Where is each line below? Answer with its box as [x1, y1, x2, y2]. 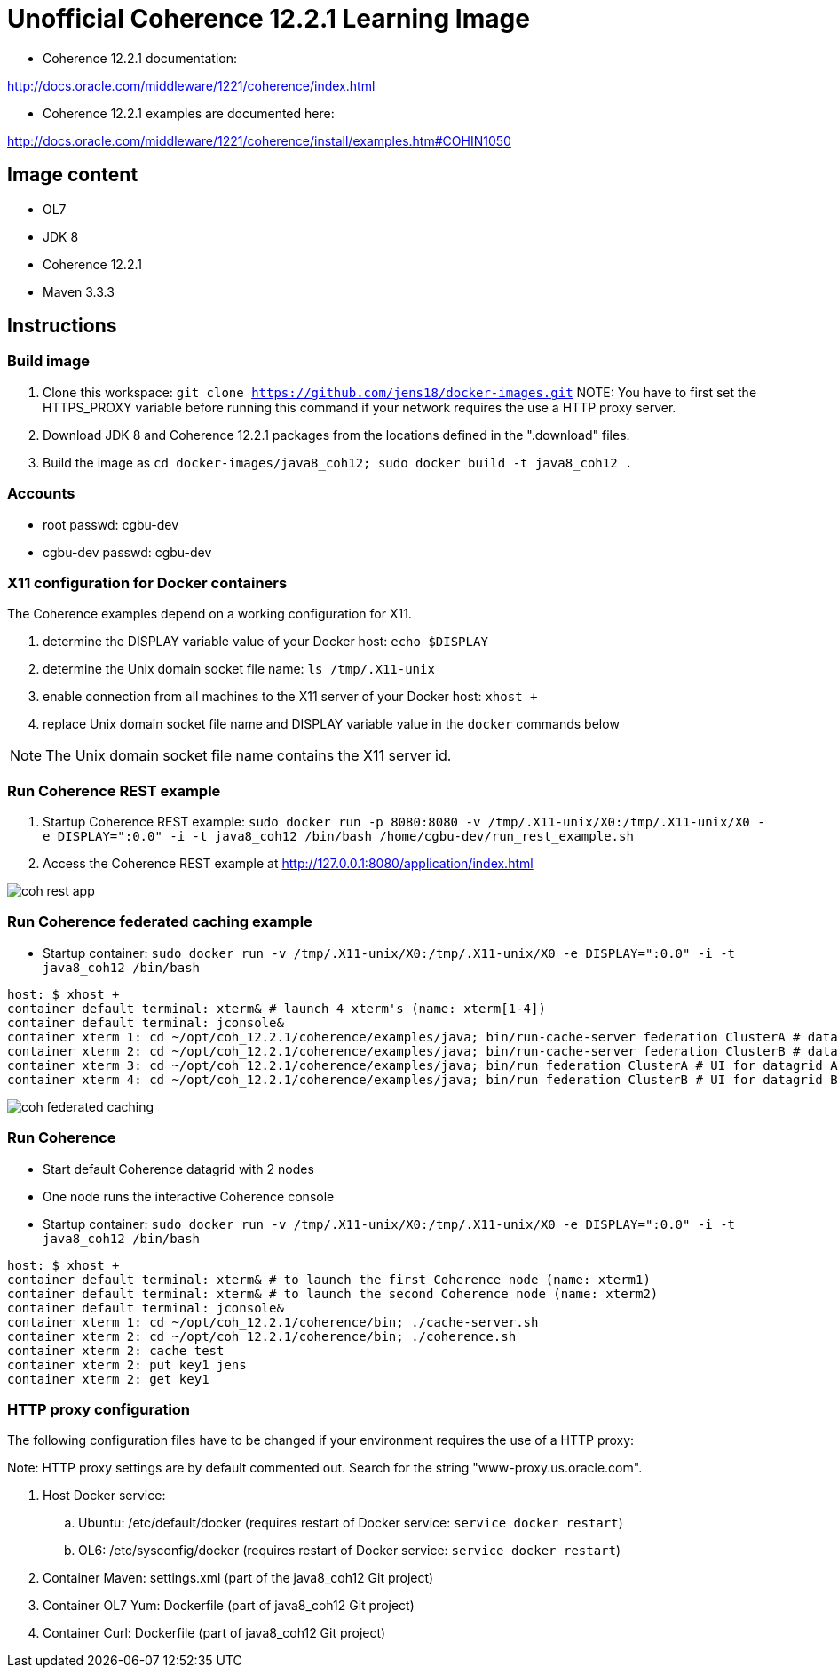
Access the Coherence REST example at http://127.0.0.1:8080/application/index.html [43, 856, 534, 872]
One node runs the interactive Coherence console [43, 1188, 335, 1204]
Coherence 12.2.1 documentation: [43, 50, 238, 66]
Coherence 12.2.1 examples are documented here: [43, 105, 335, 121]
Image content [7, 164, 138, 187]
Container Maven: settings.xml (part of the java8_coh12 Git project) [43, 1570, 434, 1586]
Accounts [7, 484, 75, 503]
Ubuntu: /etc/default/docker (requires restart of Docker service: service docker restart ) [78, 1515, 623, 1531]
